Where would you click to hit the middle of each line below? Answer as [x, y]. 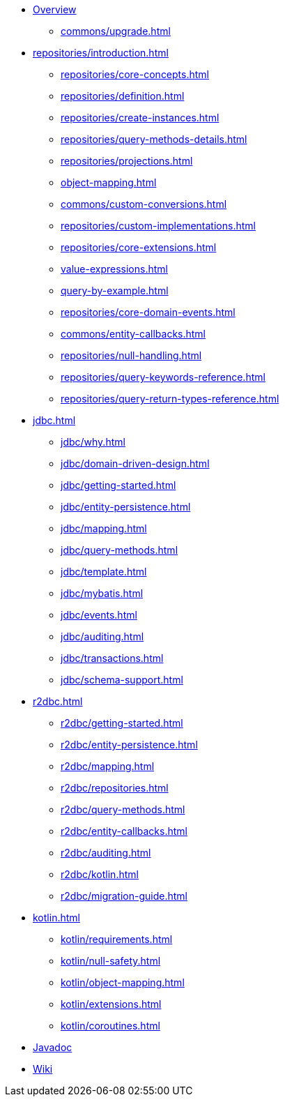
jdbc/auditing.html [102, 636]
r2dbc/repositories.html [115, 788]
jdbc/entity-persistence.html [126, 507]
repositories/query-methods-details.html [154, 139]
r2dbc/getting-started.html [122, 723]
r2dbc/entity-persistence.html [129, 745]
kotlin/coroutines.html [110, 1026]
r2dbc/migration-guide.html [124, 896]
